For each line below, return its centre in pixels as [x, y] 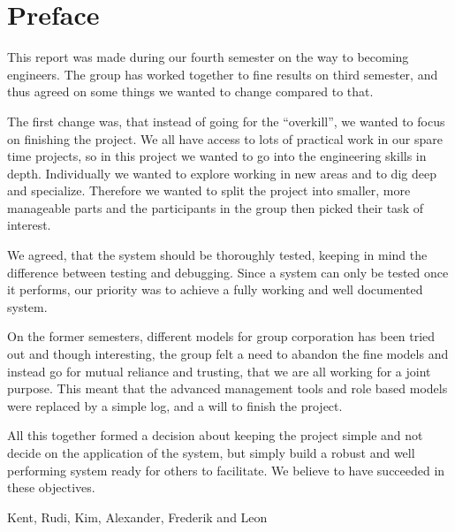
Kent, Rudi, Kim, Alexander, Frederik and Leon [137, 517]
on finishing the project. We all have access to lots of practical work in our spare [225, 138]
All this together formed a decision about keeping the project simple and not [215, 435]
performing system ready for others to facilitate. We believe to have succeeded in [226, 470]
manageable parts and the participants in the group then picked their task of [215, 207]
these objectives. [51, 487]
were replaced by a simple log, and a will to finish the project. [175, 405]
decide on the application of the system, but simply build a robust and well [211, 452]
